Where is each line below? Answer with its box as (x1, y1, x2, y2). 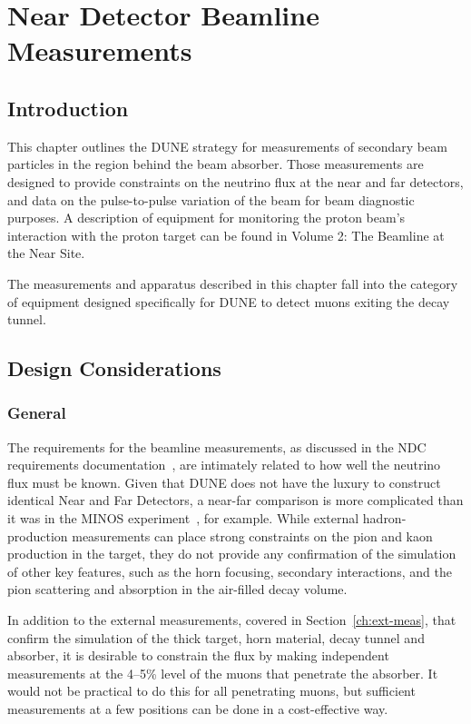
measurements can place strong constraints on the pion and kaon (72, 526, 433, 545)
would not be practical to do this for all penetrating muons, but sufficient (7, 681, 416, 700)
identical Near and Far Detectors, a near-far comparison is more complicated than (7, 491, 464, 510)
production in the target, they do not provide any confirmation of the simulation (7, 544, 456, 563)
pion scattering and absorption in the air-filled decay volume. (7, 580, 348, 599)
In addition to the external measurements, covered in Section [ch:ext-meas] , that (7, 610, 456, 630)
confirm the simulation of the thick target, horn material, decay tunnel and (7, 628, 425, 647)
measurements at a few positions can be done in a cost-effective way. (7, 699, 388, 719)
